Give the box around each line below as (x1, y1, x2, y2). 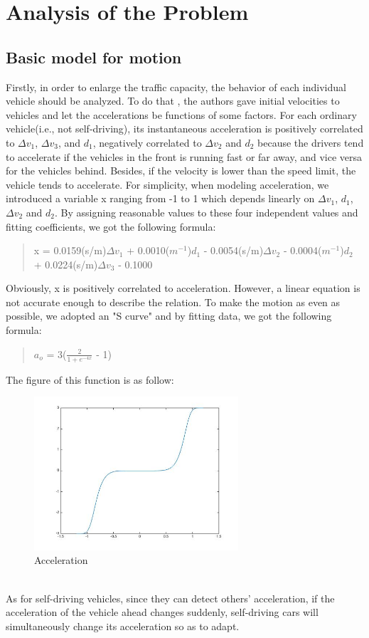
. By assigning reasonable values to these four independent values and (55, 204, 358, 219)
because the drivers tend (257, 135, 364, 150)
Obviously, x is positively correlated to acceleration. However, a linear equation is (6, 281, 360, 296)
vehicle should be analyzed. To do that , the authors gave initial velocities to (6, 93, 340, 108)
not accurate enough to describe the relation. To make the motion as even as (6, 294, 341, 309)
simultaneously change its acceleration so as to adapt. (6, 618, 240, 633)
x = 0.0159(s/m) (33, 243, 107, 258)
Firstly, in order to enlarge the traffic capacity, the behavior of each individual (6, 79, 346, 94)
